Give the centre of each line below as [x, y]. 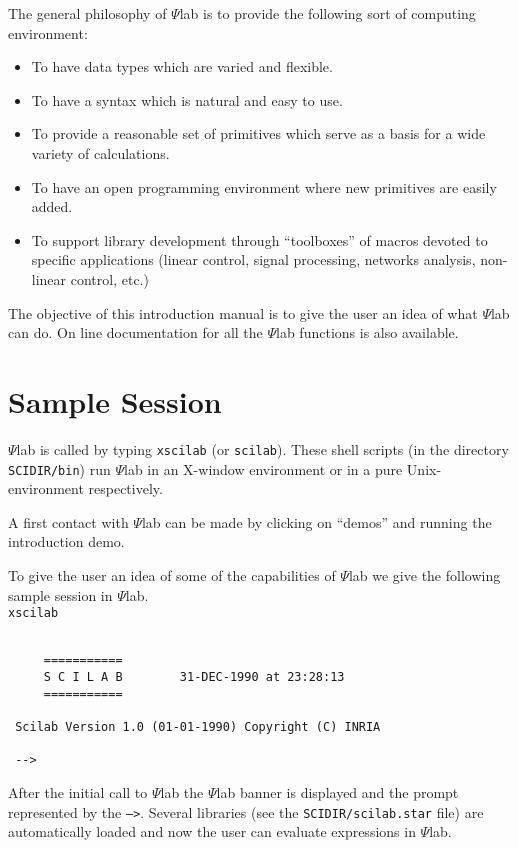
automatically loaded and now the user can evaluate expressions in [212, 831]
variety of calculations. [100, 152]
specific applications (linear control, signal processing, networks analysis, [253, 259]
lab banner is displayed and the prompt [337, 792]
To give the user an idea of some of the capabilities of [172, 574]
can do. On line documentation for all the [135, 332]
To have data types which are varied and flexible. [182, 66]
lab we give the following [424, 574]
